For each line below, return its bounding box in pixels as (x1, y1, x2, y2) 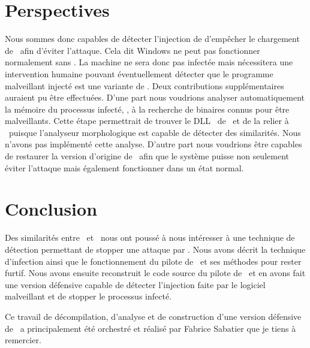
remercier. (5, 334, 41, 346)
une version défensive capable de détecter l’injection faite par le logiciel (5, 278, 266, 290)
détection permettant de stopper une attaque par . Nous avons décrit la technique (5, 243, 306, 255)
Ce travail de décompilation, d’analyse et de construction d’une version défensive (5, 310, 302, 322)
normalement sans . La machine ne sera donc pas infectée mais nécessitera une (5, 56, 293, 68)
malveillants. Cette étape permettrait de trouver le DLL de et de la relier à (5, 114, 289, 127)
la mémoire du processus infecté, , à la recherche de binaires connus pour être (5, 102, 290, 115)
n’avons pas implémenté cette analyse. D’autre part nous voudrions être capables (5, 138, 302, 150)
